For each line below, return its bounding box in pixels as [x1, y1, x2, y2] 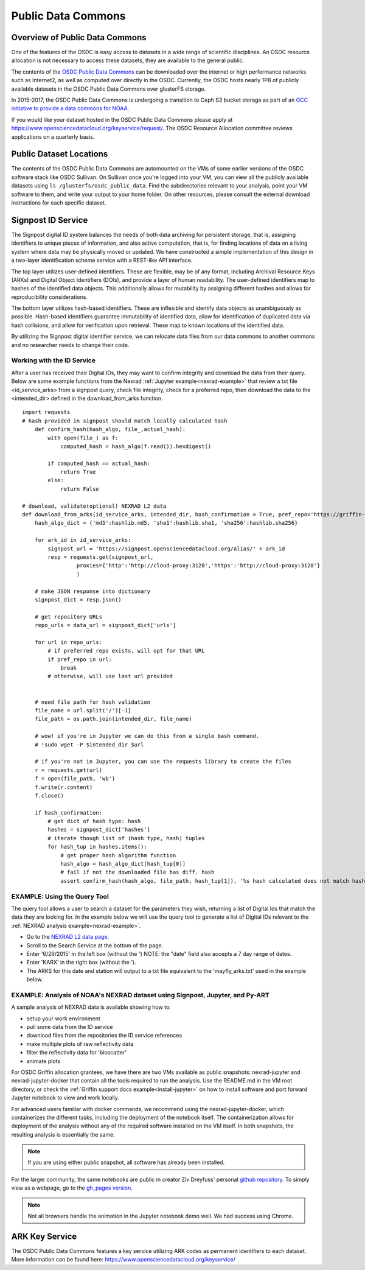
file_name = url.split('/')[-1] [34, 707, 131, 714]
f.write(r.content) [34, 784, 93, 791]
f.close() [34, 792, 64, 799]
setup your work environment [26, 1014, 100, 1022]
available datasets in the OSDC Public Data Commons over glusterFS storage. [11, 85, 206, 93]
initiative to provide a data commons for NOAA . [11, 105, 130, 112]
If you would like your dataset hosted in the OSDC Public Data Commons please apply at [11, 116, 233, 123]
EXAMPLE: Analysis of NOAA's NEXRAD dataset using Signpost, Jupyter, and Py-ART [11, 991, 270, 999]
